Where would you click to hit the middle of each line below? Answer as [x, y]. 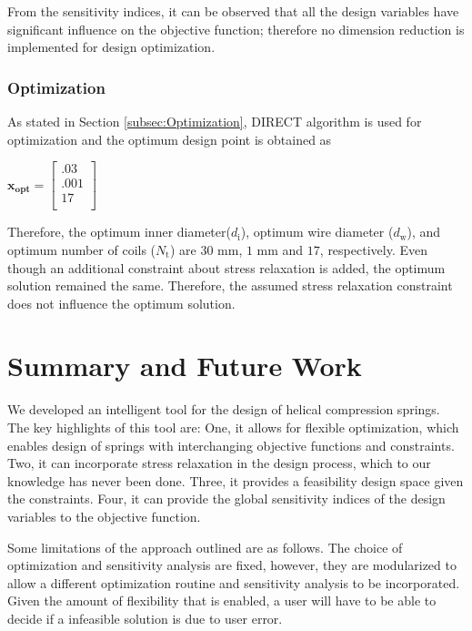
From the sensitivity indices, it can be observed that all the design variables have [233, 11]
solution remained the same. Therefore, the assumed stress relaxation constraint [230, 285]
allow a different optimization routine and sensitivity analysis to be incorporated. [234, 582]
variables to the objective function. [104, 516]
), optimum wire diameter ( [317, 232]
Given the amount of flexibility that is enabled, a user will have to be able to [222, 600]
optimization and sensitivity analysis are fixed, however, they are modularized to [232, 565]
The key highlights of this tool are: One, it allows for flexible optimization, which [233, 427]
